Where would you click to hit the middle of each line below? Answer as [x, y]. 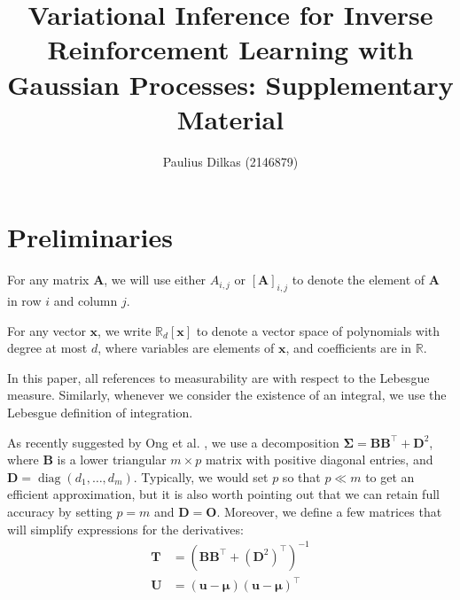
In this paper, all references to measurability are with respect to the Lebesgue [218, 377]
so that [301, 476]
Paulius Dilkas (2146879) [230, 161]
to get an [390, 476]
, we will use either [155, 280]
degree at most [47, 348]
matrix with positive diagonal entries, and [319, 460]
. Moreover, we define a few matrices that [329, 511]
